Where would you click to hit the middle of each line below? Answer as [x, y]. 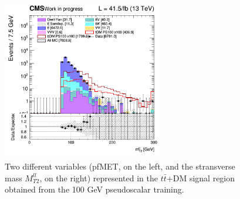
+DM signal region [201, 178]
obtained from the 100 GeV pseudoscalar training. [94, 189]
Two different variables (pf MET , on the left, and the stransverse [120, 166]
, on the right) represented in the [99, 178]
